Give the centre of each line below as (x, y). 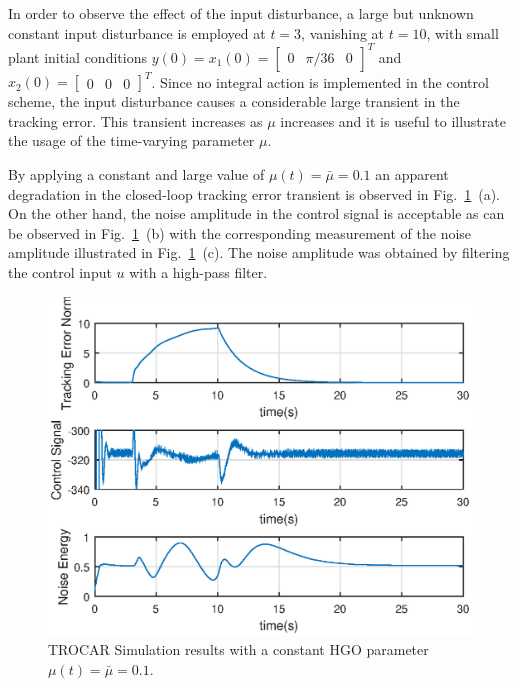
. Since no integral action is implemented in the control (320, 81)
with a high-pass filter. (198, 271)
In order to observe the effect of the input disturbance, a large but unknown (241, 13)
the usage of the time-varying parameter (131, 140)
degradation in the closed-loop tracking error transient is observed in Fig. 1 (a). (254, 193)
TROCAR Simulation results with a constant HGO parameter (238, 649)
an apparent (412, 173)
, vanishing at (343, 32)
